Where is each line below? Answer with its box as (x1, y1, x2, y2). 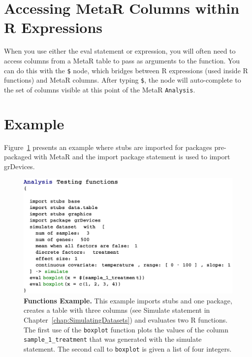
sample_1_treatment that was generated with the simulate (24, 334, 202, 344)
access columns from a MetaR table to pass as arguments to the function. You (4, 55, 240, 65)
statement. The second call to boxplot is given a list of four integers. (24, 343, 232, 354)
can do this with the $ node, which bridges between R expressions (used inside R (4, 65, 248, 75)
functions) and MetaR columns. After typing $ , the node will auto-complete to (4, 75, 241, 85)
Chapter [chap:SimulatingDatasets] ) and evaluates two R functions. (24, 314, 228, 325)
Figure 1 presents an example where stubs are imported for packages (4, 142, 212, 152)
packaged (4, 151, 31, 162)
